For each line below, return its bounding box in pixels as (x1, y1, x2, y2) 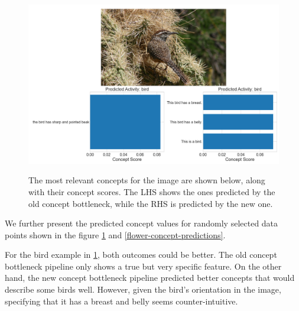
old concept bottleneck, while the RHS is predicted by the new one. (28, 197, 273, 209)
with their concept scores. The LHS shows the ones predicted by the (28, 185, 275, 197)
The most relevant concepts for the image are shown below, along (28, 174, 265, 186)
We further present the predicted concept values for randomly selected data (5, 217, 278, 229)
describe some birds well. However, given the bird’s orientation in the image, (5, 283, 281, 296)
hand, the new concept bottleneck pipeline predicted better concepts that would (5, 271, 295, 284)
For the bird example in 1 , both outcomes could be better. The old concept (5, 248, 277, 261)
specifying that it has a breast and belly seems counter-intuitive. (5, 294, 238, 307)
